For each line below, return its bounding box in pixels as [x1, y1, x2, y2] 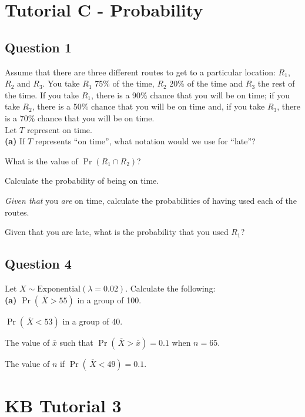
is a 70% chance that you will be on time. [5, 111, 155, 124]
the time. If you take [5, 88, 79, 101]
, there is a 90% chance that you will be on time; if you [91, 88, 290, 101]
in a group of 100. [77, 293, 142, 306]
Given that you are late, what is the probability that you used [5, 226, 229, 238]
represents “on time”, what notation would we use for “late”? [35, 135, 256, 147]
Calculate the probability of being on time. [5, 174, 159, 187]
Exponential [37, 284, 81, 293]
